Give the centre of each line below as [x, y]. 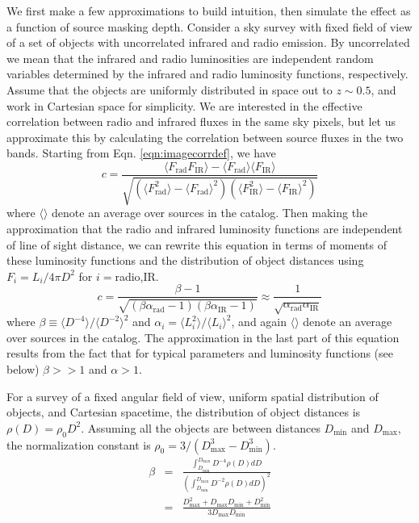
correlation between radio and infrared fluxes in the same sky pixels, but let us [201, 121]
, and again [259, 322]
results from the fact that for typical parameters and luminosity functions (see [200, 353]
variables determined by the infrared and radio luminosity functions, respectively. [207, 74]
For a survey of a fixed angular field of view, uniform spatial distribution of [193, 396]
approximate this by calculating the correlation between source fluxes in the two [205, 137]
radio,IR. [137, 276]
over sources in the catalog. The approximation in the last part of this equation [203, 337]
